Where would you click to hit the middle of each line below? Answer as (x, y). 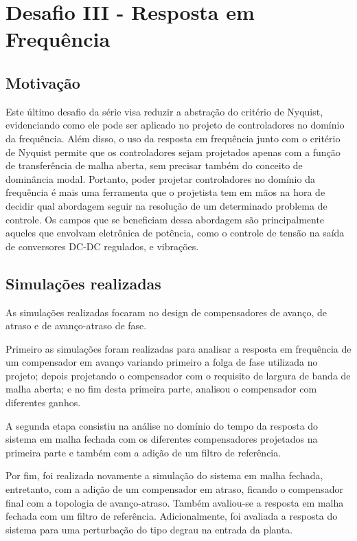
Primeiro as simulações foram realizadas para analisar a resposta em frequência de (178, 348)
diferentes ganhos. (43, 402)
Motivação (43, 82)
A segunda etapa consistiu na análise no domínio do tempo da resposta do (162, 425)
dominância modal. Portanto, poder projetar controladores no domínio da (160, 178)
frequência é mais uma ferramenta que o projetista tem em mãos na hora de (165, 192)
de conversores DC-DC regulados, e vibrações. (102, 246)
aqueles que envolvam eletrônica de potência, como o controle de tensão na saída (175, 233)
